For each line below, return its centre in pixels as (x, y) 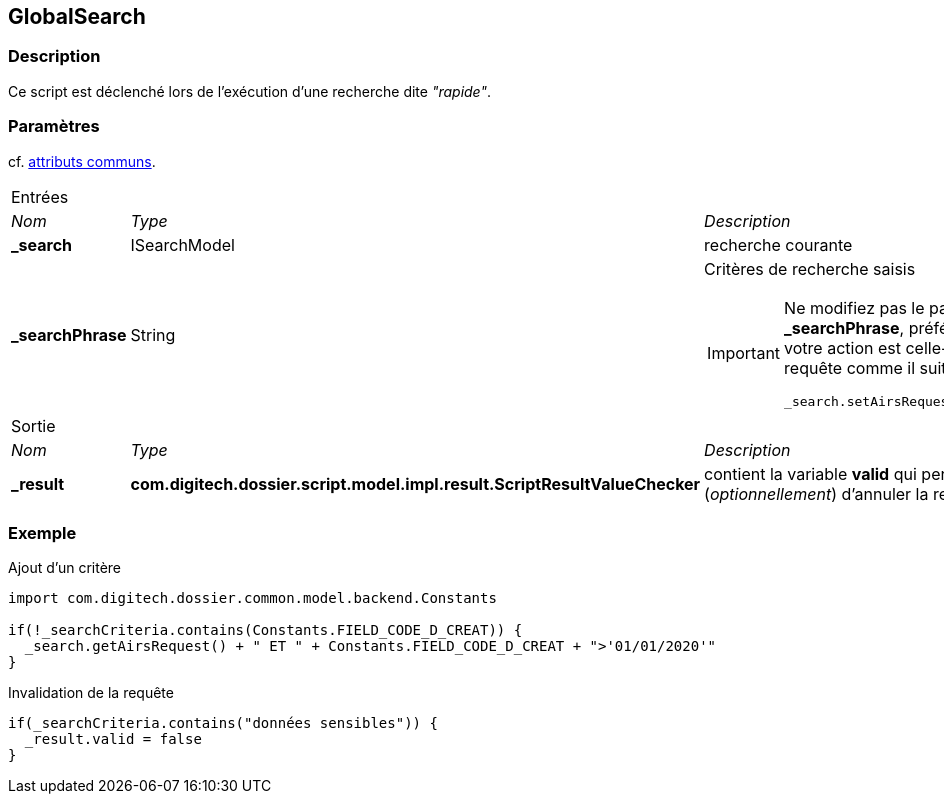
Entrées (40, 196)
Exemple (42, 532)
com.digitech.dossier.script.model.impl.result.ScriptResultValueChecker (415, 483)
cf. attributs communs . (82, 161)
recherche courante (778, 244)
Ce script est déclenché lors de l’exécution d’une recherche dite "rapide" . (250, 91)
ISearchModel (182, 244)
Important (744, 353)
